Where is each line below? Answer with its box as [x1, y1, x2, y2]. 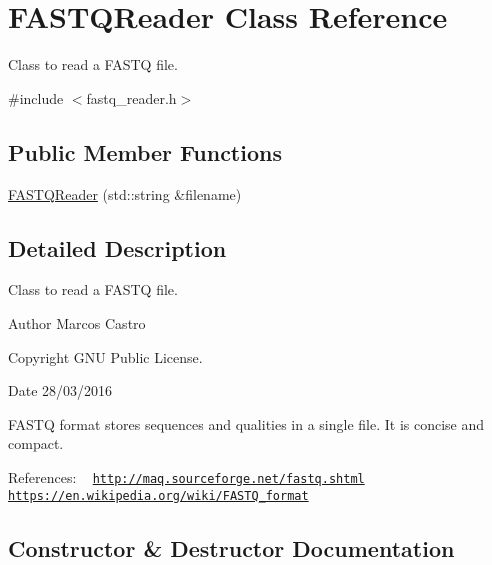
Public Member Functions [8, 136, 282, 167]
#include [8, 87, 64, 108]
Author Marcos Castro [8, 312, 146, 333]
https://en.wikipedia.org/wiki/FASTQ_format [8, 488, 309, 503]
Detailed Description [8, 232, 227, 263]
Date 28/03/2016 [8, 380, 113, 401]
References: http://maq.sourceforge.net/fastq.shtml [8, 466, 365, 487]
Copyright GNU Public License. [8, 346, 203, 367]
